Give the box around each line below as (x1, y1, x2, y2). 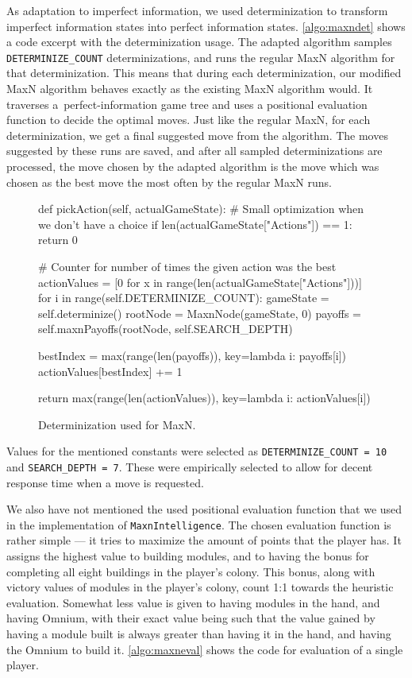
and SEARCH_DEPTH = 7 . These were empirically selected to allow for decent (6, 458, 373, 475)
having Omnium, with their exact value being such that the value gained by (6, 610, 375, 626)
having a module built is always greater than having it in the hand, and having (6, 626, 391, 642)
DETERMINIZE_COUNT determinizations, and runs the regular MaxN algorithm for (6, 48, 395, 65)
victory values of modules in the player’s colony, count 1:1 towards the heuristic (6, 579, 394, 595)
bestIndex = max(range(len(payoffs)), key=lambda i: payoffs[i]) (38, 347, 347, 363)
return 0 (38, 231, 78, 248)
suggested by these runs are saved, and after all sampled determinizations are (6, 142, 383, 159)
